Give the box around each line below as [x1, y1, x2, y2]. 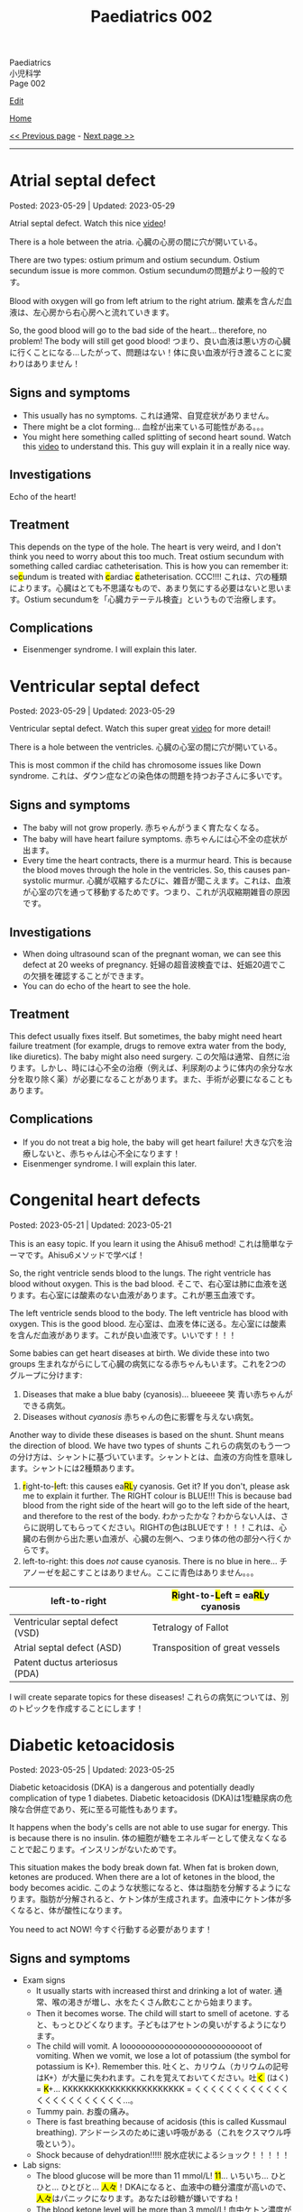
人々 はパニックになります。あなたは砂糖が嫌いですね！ [35, 2193, 241, 2204]
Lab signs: [22, 2160, 61, 2171]
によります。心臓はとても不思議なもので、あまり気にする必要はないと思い [9, 582, 284, 593]
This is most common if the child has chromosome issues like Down [9, 760, 262, 770]
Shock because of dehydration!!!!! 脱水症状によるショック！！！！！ [35, 2150, 290, 2161]
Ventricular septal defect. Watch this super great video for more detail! [9, 724, 271, 734]
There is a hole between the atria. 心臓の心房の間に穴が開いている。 [9, 236, 263, 247]
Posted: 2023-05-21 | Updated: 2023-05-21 [9, 1220, 172, 1230]
